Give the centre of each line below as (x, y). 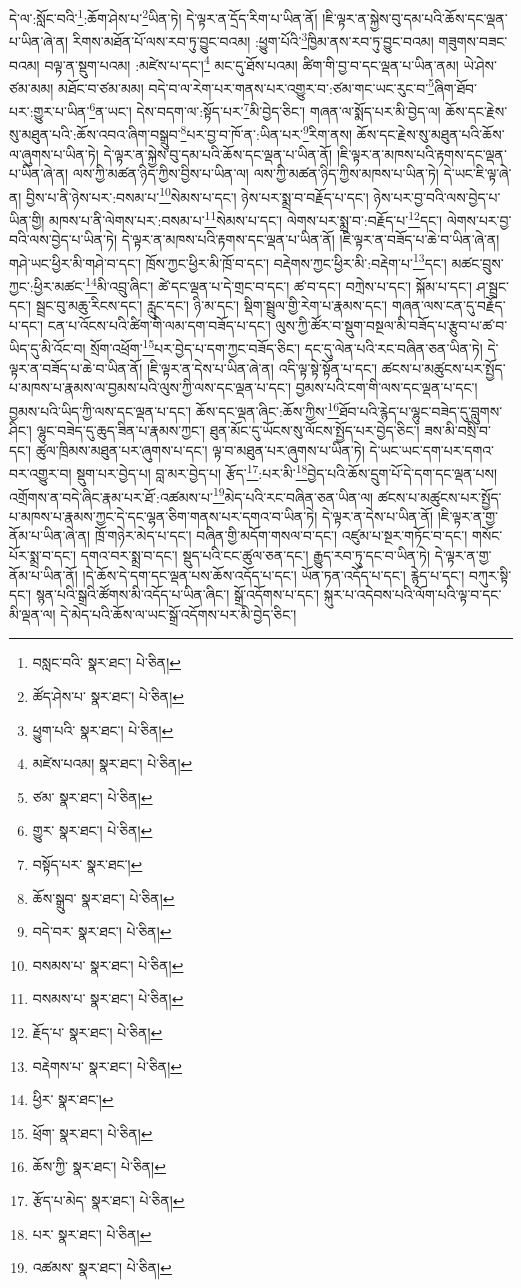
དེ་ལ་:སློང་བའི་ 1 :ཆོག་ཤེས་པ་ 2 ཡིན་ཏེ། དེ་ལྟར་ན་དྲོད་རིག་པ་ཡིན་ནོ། (163, 16)
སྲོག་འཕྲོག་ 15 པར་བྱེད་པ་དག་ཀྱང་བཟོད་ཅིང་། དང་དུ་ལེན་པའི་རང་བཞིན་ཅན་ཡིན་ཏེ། (286, 347)
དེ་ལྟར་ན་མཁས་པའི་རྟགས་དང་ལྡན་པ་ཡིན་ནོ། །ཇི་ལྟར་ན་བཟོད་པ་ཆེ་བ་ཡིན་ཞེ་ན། (310, 239)
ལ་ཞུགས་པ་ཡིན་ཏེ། (54, 153)
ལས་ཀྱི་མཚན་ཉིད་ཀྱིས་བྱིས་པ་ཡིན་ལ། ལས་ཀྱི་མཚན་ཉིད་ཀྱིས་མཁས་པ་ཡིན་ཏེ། (255, 173)
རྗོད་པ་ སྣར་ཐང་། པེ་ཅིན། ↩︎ (97, 1031)
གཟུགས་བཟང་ (473, 40)
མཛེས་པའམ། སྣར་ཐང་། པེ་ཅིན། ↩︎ (112, 763)
